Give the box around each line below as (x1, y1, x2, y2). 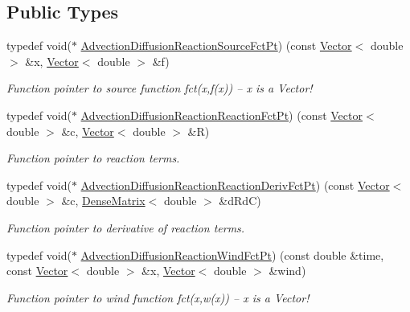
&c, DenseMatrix (61, 192, 146, 209)
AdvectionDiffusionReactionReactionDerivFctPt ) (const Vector (80, 176, 390, 193)
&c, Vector (61, 122, 114, 139)
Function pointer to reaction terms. (6, 150, 180, 166)
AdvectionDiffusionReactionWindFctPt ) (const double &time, (80, 246, 384, 263)
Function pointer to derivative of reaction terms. (6, 219, 245, 236)
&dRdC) (219, 192, 261, 209)
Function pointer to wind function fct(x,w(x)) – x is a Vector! (6, 289, 310, 306)
